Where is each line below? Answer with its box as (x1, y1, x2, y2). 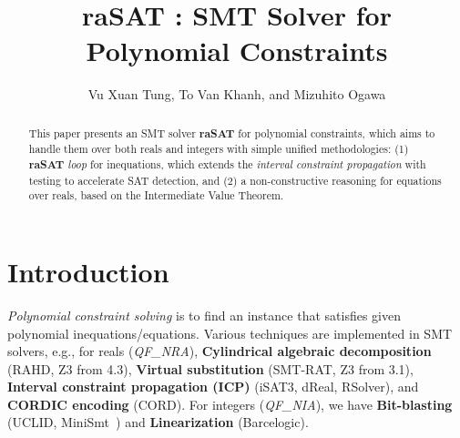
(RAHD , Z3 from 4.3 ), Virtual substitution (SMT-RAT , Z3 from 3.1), (7, 359, 414, 378)
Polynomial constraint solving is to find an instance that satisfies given (7, 305, 401, 324)
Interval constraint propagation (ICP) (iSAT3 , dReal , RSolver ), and (7, 377, 419, 396)
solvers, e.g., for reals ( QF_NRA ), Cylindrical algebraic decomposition (7, 341, 432, 361)
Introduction (7, 252, 169, 290)
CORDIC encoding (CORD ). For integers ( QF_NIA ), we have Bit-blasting (7, 394, 453, 413)
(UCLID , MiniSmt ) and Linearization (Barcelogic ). (7, 413, 309, 432)
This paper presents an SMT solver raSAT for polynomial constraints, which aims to (28, 125, 435, 141)
